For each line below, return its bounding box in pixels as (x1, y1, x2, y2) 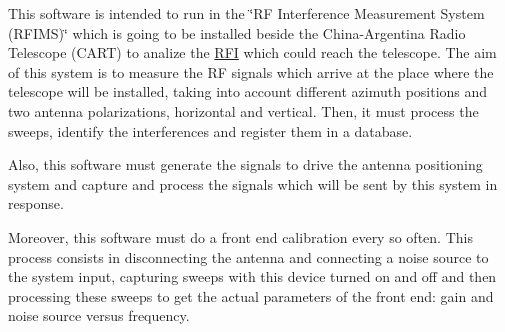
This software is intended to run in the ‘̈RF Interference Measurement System (8, 3, 485, 23)
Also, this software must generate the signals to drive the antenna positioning (8, 154, 483, 175)
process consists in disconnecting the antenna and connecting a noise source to (8, 246, 489, 267)
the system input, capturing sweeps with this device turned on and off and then (8, 266, 497, 287)
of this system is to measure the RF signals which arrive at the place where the (8, 61, 494, 82)
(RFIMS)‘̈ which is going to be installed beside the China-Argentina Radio (8, 22, 466, 43)
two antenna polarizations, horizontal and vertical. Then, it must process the (8, 100, 479, 121)
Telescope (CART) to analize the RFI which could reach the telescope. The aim (8, 42, 497, 63)
